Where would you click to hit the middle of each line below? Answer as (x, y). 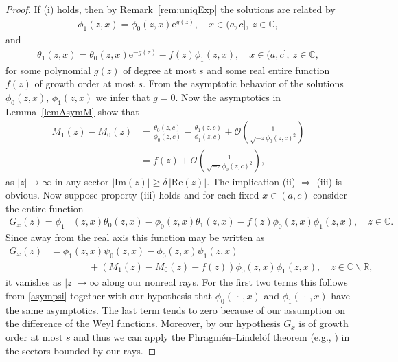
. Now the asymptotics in (228, 97)
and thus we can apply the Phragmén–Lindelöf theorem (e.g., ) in (212, 336)
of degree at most (160, 70)
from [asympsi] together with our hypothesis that (109, 295)
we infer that (123, 97)
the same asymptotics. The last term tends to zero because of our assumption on (175, 309)
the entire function (45, 208)
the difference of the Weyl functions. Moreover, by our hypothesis (143, 323)
